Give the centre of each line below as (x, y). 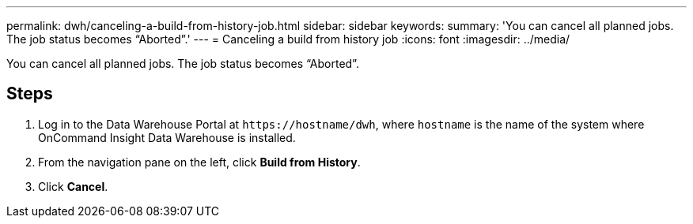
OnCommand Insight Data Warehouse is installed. (167, 137)
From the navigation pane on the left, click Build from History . (199, 162)
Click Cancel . (73, 186)
